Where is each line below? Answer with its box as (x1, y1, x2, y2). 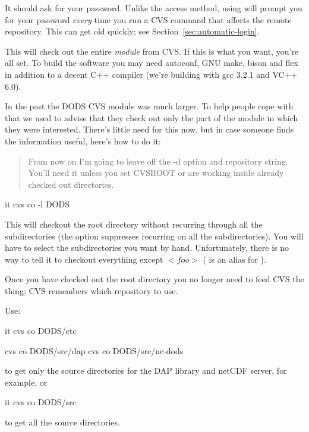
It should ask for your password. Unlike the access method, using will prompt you (5, 2, 302, 14)
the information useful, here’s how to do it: (5, 134, 161, 147)
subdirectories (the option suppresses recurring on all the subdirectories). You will (5, 229, 304, 242)
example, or (5, 376, 48, 388)
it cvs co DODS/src (5, 396, 76, 408)
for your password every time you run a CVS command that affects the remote (5, 13, 292, 26)
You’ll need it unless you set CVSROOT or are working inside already (28, 166, 284, 179)
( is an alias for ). (203, 253, 266, 265)
